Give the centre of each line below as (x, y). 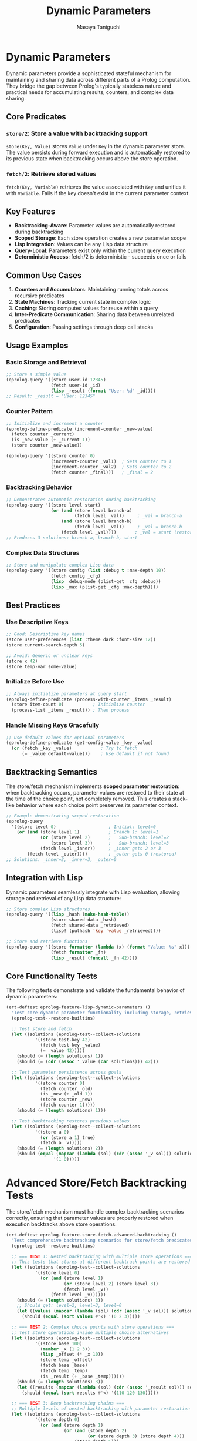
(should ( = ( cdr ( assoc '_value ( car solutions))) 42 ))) (88, 1062)
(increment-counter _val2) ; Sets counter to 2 (111, 467)
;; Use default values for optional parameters (65, 738)
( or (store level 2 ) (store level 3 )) (111, 1284)
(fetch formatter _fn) (79, 952)
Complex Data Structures (43, 552)
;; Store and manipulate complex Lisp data (60, 565)
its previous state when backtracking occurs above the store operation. (92, 159)
